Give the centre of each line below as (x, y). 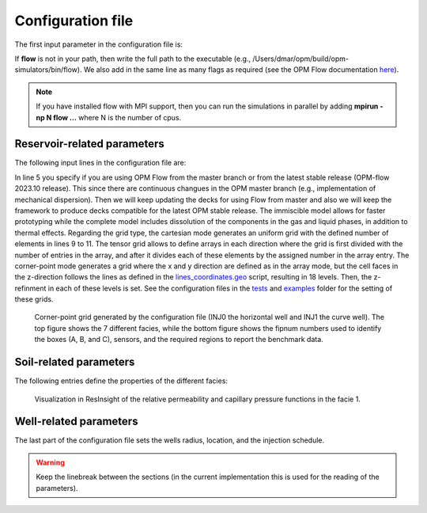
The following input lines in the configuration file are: (100, 163)
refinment (30, 288)
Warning (50, 462)
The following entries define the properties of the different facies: (121, 381)
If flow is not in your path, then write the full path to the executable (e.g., (133, 59)
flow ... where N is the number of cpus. (117, 117)
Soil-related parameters (75, 362)
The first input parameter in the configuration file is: (99, 44)
